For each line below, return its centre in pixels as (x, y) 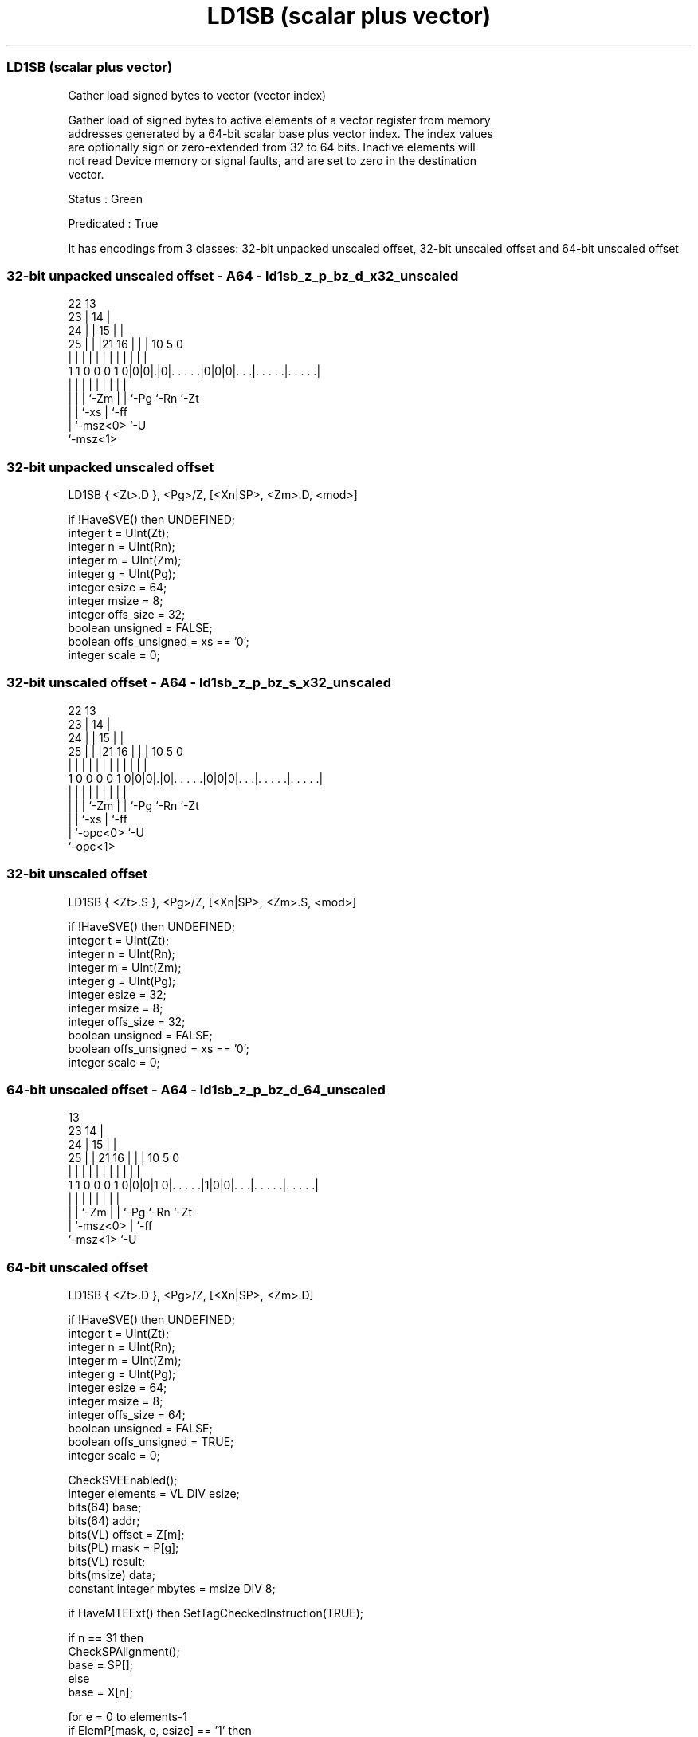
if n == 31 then (106, 1638)
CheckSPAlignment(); (124, 1651)
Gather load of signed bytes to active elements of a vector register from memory (279, 120)
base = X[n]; (100, 1692)
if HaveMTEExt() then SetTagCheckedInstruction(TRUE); (216, 1613)
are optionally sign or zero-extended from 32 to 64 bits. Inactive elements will (272, 147)
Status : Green (106, 198)
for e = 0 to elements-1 (127, 1717)
